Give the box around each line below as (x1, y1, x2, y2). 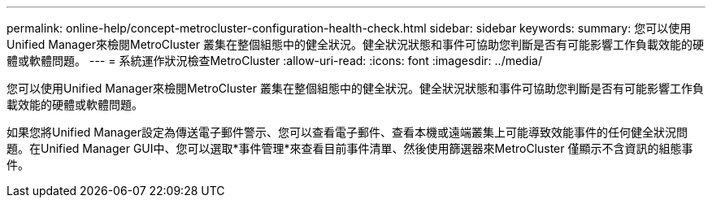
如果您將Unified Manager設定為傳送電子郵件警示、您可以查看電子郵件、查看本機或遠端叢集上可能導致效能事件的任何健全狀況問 (7, 125, 688, 139)
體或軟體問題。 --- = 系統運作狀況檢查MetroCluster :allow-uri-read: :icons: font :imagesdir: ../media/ (7, 54, 542, 67)
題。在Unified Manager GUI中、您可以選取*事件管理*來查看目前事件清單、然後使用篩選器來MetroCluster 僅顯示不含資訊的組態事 (7, 141, 693, 155)
